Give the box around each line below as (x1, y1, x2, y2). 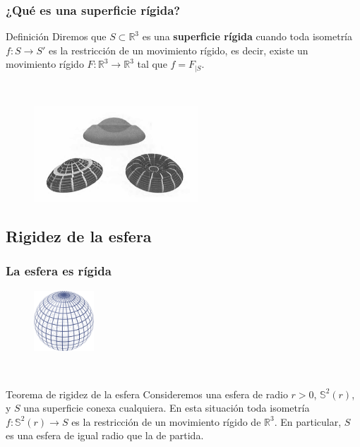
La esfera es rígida (6, 262, 112, 280)
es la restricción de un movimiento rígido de (71, 414, 261, 429)
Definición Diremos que (6, 29, 107, 44)
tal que (137, 56, 167, 71)
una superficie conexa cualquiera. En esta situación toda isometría (23, 400, 310, 415)
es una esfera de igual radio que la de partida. (6, 428, 204, 443)
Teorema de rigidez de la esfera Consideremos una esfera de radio (6, 386, 288, 401)
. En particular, (274, 414, 342, 429)
